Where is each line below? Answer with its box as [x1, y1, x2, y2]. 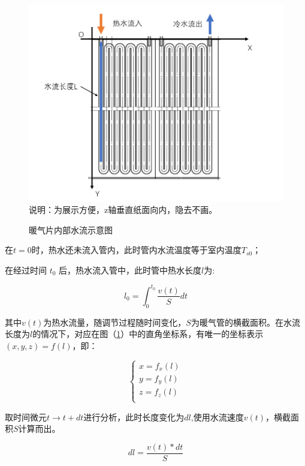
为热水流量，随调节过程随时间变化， [43, 315, 186, 328]
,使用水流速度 [191, 410, 244, 423]
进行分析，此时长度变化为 [83, 410, 185, 423]
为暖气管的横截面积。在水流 [191, 315, 300, 328]
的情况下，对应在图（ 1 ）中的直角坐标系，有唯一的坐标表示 [32, 327, 264, 340]
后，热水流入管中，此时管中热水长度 [59, 263, 202, 276]
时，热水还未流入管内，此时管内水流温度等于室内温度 [31, 243, 241, 256]
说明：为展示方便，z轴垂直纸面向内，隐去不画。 [29, 203, 218, 216]
